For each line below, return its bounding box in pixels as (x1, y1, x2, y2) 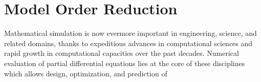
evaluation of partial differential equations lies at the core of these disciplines (4, 57, 245, 68)
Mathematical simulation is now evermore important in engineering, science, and (4, 28, 257, 38)
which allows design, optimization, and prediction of (4, 68, 167, 78)
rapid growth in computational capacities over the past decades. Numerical (4, 48, 239, 58)
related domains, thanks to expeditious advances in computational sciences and (4, 37, 253, 48)
